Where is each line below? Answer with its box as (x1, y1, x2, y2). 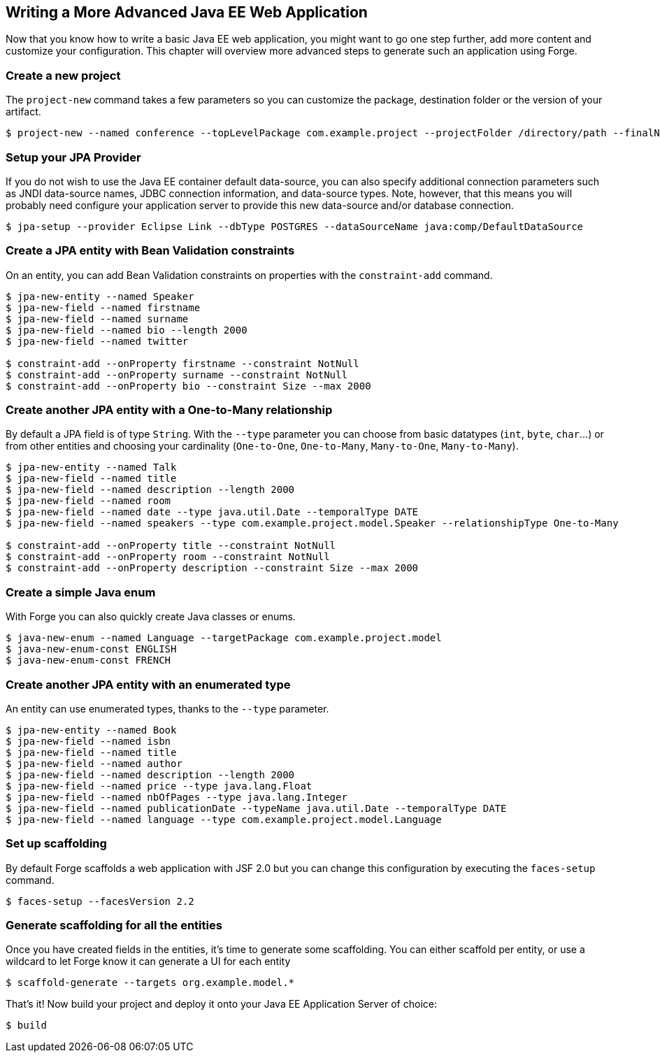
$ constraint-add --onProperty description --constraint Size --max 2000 (6, 562, 419, 574)
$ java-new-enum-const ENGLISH (6, 643, 177, 655)
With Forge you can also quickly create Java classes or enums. (6, 610, 296, 623)
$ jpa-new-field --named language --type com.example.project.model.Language (6, 813, 442, 825)
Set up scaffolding (6, 836, 107, 851)
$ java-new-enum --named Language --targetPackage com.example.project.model (6, 632, 442, 644)
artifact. (6, 106, 41, 118)
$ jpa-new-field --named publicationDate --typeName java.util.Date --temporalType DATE (6, 802, 507, 814)
